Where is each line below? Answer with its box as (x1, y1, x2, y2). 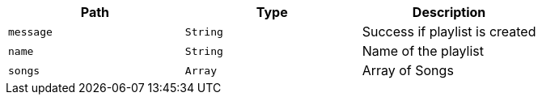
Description (412, 4, 486, 20)
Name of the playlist (362, 43, 484, 59)
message (8, 25, 53, 38)
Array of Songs (362, 62, 454, 78)
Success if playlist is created (362, 23, 536, 40)
